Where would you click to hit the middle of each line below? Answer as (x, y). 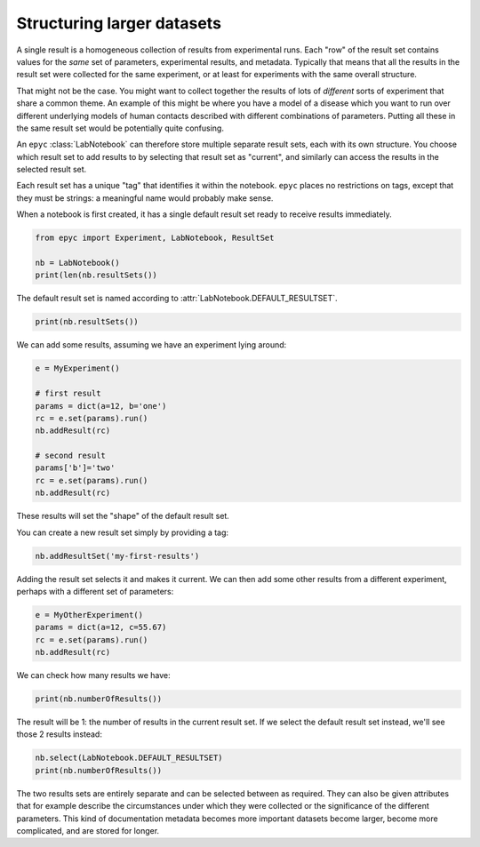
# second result (71, 456)
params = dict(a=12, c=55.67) (101, 627)
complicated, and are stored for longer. (88, 831)
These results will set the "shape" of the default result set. (123, 516)
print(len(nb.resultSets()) (96, 275)
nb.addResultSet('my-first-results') (117, 556)
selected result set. (52, 170)
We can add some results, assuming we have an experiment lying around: (152, 345)
